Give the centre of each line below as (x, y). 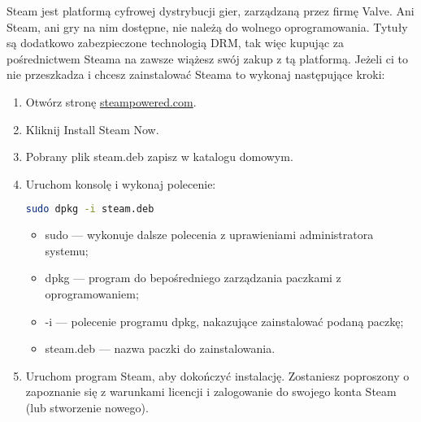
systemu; (67, 250)
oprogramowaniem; (92, 294)
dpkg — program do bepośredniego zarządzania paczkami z (193, 278)
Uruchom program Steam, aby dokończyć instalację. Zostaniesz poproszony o (217, 375)
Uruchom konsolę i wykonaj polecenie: (121, 183)
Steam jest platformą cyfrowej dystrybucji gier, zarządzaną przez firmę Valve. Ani (210, 11)
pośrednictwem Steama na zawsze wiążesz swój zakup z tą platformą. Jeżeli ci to (207, 58)
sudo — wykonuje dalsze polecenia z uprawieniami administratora (209, 235)
